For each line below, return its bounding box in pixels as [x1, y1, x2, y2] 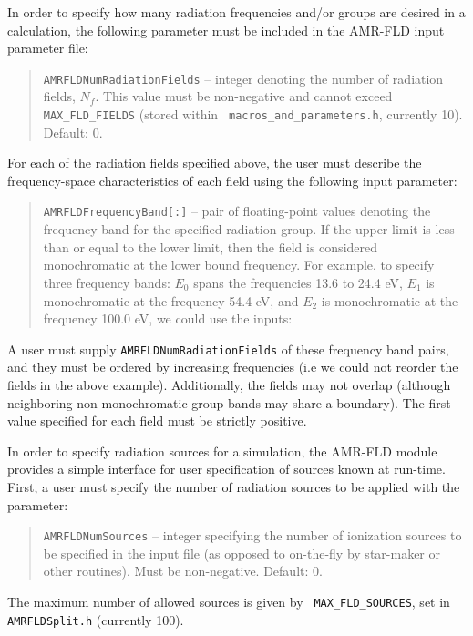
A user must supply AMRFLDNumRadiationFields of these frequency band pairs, [7, 339, 449, 358]
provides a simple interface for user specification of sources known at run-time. [7, 459, 446, 478]
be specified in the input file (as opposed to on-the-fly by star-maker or [43, 543, 440, 562]
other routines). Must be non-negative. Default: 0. [43, 561, 323, 580]
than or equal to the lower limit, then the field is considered [43, 237, 378, 256]
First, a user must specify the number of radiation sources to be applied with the [7, 477, 460, 496]
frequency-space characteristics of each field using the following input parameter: [7, 170, 458, 190]
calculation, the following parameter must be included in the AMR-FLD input [7, 20, 445, 39]
